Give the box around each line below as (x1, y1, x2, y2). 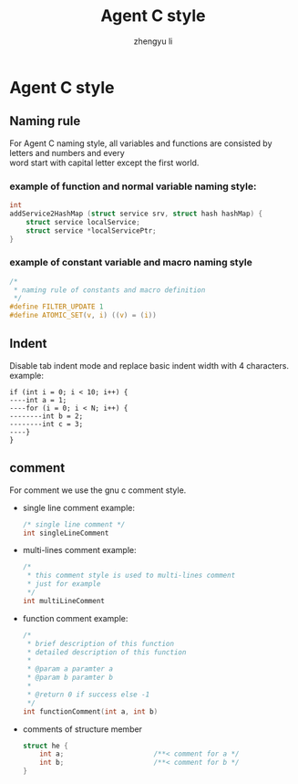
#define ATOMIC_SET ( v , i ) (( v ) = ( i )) (9, 311, 157, 320)
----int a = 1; (9, 395, 67, 404)
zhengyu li (133, 36, 173, 47)
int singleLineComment (22, 528, 109, 538)
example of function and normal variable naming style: (9, 180, 257, 193)
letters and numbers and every (9, 147, 125, 158)
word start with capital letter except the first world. (9, 157, 200, 168)
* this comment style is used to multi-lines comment (26, 571, 236, 580)
